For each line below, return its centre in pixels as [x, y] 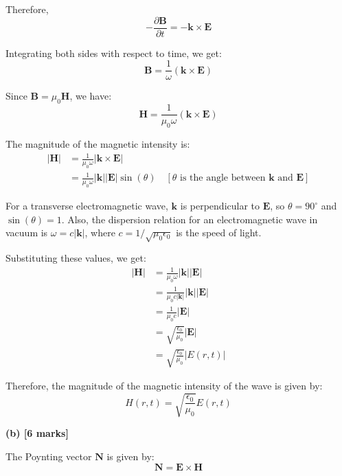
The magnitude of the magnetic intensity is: [98, 143]
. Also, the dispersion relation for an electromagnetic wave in [190, 219]
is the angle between [223, 178]
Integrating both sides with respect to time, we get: [114, 53]
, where [100, 233]
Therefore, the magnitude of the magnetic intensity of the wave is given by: [164, 386]
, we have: [91, 96]
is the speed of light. [219, 233]
